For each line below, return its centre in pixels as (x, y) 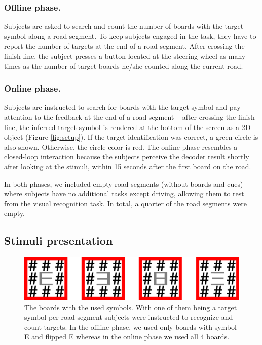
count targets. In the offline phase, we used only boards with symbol (130, 327)
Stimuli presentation (59, 241)
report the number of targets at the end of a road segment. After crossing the (124, 46)
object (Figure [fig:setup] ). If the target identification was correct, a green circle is (131, 137)
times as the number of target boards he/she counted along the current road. (124, 66)
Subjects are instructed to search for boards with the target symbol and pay (122, 107)
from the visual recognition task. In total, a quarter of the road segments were (125, 203)
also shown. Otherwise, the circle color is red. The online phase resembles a (121, 146)
